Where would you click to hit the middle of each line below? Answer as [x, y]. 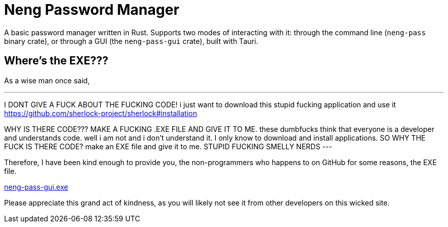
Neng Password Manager [92, 10]
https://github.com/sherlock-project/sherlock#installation [101, 113]
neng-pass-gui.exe [36, 187]
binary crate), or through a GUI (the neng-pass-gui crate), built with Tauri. [131, 41]
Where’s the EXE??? [56, 61]
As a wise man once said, [47, 80]
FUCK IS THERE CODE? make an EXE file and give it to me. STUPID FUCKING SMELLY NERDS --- [168, 146]
